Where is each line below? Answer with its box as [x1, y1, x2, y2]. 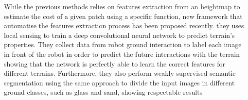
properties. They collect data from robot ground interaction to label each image [4, 39, 242, 50]
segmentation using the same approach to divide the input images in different [4, 77, 235, 87]
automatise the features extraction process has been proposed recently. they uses [4, 20, 244, 31]
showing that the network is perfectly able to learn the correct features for [4, 58, 226, 68]
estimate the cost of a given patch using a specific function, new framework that [4, 11, 243, 21]
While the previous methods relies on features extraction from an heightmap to [4, 1, 240, 11]
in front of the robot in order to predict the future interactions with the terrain [4, 49, 240, 59]
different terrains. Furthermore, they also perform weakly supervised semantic [4, 68, 236, 78]
